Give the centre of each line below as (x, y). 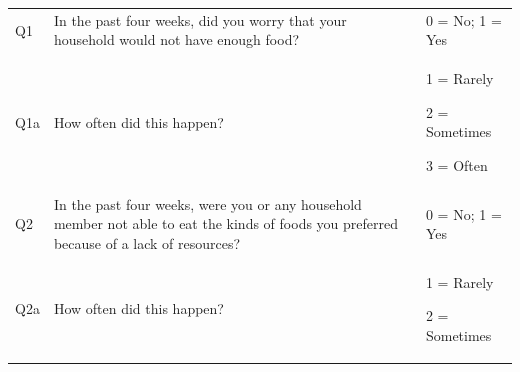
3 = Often (456, 164)
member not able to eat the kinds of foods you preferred (225, 223)
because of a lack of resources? (147, 243)
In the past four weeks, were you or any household (207, 203)
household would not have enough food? (176, 39)
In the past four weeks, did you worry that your (200, 19)
